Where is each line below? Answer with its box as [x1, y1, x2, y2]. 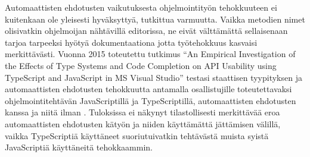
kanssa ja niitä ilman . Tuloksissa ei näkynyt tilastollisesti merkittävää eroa [5, 106, 280, 118]
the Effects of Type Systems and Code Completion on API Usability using [5, 59, 277, 71]
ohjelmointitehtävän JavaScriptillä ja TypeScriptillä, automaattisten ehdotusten [5, 94, 296, 106]
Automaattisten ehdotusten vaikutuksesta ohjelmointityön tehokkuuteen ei [5, 1, 277, 13]
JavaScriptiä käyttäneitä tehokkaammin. [5, 141, 153, 153]
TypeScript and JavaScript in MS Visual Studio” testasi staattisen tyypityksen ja [5, 71, 302, 83]
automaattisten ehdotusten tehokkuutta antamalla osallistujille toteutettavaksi [5, 83, 292, 95]
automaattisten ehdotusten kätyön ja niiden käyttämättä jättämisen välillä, [5, 117, 281, 130]
